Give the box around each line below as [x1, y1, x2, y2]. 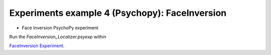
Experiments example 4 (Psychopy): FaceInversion [9, 7, 227, 18]
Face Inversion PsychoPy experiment [22, 25, 99, 31]
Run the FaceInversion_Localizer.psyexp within [9, 34, 106, 40]
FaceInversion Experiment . [9, 43, 65, 49]
